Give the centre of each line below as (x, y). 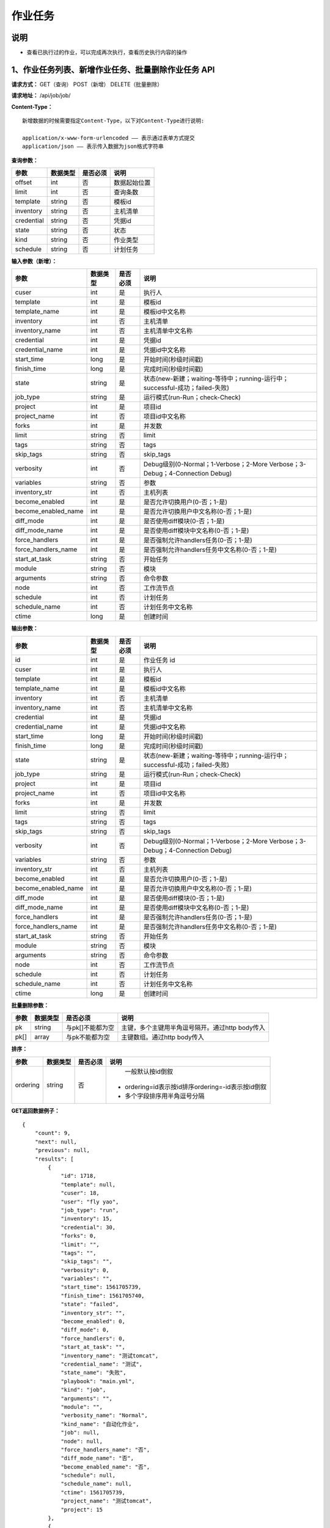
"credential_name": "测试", (102, 1364)
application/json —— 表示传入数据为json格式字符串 (93, 146)
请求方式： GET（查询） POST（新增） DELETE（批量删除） (87, 84)
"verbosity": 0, (85, 1270)
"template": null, (88, 1185)
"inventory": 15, (87, 1219)
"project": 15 (82, 1509)
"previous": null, (62, 1150)
